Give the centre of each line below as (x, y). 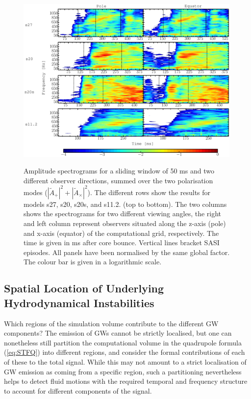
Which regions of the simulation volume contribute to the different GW (111, 323)
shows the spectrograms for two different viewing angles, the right (123, 214)
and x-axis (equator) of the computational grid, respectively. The (121, 233)
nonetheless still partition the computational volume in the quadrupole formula (123, 342)
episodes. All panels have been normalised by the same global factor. (127, 252)
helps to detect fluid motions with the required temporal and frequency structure (126, 381)
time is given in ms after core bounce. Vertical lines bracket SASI (122, 242)
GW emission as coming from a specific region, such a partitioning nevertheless (123, 371)
